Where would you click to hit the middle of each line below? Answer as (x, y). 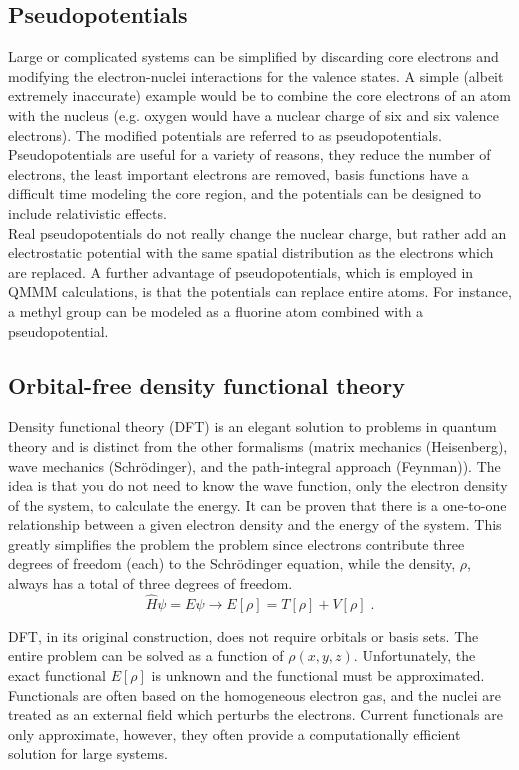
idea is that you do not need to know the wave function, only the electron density (258, 485)
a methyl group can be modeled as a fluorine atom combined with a (216, 310)
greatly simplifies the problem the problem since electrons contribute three (236, 543)
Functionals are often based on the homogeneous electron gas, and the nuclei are (254, 694)
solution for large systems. (88, 753)
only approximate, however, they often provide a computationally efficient (234, 733)
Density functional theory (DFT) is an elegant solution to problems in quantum (252, 426)
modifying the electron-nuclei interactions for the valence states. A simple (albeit (256, 75)
